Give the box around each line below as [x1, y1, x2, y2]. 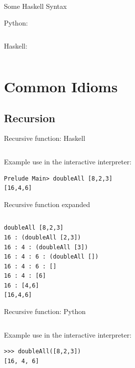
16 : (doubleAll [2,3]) [4, 234, 81, 241]
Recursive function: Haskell [4, 133, 86, 143]
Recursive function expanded [4, 199, 90, 209]
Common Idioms [4, 76, 118, 96]
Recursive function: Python [4, 306, 86, 316]
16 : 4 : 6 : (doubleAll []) [4, 253, 99, 261]
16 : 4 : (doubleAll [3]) [4, 243, 88, 251]
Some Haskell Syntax [4, 1, 67, 11]
